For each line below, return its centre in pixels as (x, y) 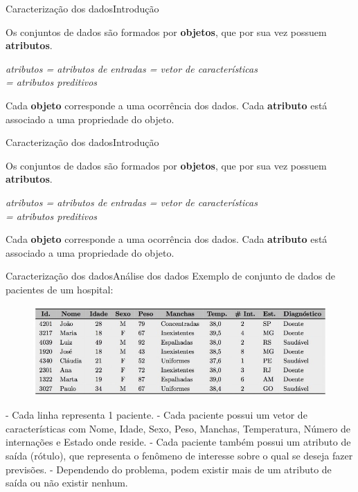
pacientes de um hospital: (60, 289)
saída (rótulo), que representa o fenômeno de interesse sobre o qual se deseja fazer (179, 456)
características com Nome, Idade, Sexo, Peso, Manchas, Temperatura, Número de (178, 428)
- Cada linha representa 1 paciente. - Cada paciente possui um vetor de (156, 415)
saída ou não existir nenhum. (67, 483)
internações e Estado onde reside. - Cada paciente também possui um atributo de (178, 442)
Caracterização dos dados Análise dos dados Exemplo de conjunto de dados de (170, 276)
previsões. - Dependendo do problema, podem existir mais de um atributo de (169, 469)
